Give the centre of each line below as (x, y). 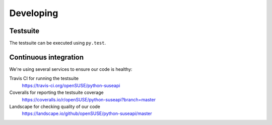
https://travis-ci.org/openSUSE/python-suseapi (71, 85)
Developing (34, 13)
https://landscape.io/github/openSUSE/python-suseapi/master (87, 113)
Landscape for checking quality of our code (55, 106)
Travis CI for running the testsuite (44, 78)
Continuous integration (47, 57)
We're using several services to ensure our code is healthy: (71, 69)
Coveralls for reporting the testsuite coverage (56, 92)
